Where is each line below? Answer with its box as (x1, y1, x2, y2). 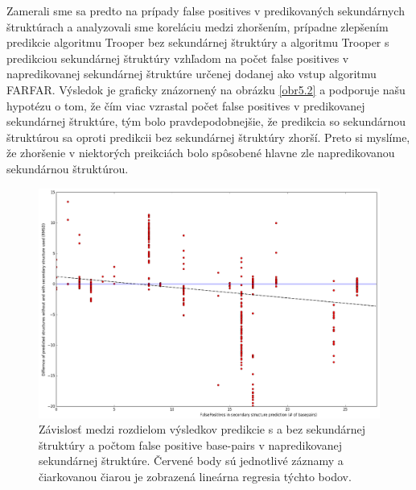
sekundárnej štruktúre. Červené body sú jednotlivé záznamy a (39, 452, 344, 469)
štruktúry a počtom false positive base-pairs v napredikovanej (39, 436, 343, 453)
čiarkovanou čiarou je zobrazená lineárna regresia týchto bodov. (39, 468, 352, 485)
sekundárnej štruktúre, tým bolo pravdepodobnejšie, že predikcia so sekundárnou (6, 113, 406, 130)
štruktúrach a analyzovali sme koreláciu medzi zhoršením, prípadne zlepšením (6, 18, 389, 35)
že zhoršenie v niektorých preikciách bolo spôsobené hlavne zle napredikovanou (6, 144, 395, 161)
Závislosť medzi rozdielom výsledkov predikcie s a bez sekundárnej (39, 421, 366, 438)
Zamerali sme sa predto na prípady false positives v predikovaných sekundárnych (6, 2, 405, 19)
